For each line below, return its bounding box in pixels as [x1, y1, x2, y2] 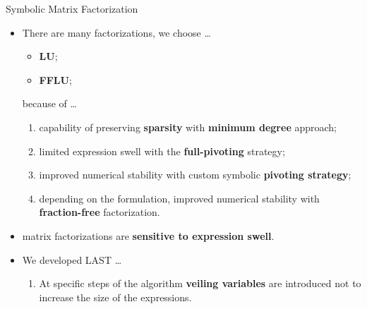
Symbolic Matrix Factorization [6, 1, 138, 16]
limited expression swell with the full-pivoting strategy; [39, 143, 285, 158]
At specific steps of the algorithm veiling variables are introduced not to [39, 276, 361, 291]
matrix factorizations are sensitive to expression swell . [22, 228, 275, 243]
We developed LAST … [22, 252, 122, 267]
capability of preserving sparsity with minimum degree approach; [39, 119, 337, 134]
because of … [22, 96, 77, 111]
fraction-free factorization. [39, 205, 160, 219]
